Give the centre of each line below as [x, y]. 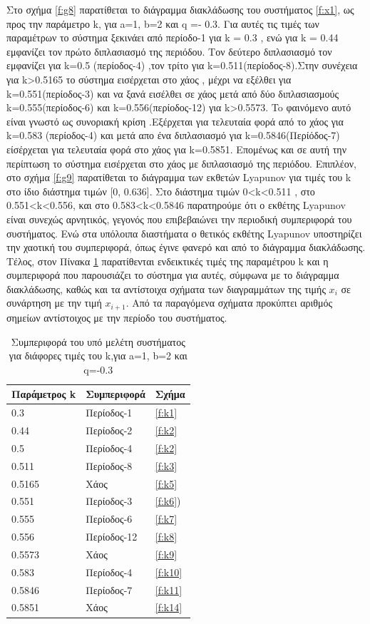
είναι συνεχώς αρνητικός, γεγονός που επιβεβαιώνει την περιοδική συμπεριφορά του [179, 219]
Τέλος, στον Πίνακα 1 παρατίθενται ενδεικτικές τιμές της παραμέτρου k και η [168, 261]
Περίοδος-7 [109, 589]
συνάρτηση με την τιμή [54, 303]
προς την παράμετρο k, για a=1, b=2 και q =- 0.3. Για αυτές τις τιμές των [163, 23]
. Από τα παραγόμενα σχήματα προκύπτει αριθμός [229, 303]
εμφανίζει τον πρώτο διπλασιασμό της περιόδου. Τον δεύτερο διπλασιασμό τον [169, 51]
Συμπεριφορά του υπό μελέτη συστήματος [98, 341]
